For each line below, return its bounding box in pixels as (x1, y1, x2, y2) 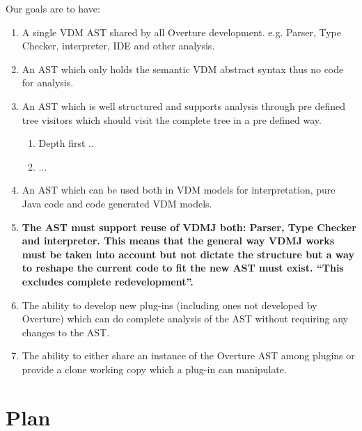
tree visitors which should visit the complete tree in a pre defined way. (22, 112, 322, 127)
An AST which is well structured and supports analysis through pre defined (22, 98, 346, 113)
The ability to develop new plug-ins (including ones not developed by (22, 297, 317, 312)
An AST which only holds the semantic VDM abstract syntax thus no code (22, 61, 344, 76)
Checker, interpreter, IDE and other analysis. (22, 38, 215, 53)
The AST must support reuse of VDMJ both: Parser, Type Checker (22, 219, 356, 234)
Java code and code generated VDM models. (22, 196, 212, 210)
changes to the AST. (22, 324, 110, 339)
